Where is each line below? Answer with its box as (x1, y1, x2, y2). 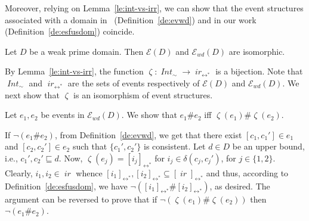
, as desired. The (209, 179, 270, 192)
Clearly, (5, 166, 33, 179)
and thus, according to (206, 166, 289, 179)
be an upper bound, (232, 140, 305, 152)
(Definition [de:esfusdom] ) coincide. (5, 25, 135, 38)
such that (72, 140, 107, 152)
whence (76, 166, 103, 179)
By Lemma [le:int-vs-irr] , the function (5, 65, 144, 77)
